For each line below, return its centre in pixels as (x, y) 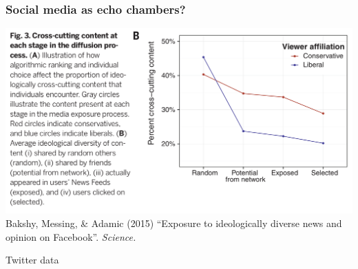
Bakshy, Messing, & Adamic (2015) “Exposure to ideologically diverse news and (174, 223)
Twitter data (32, 260)
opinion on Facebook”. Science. (71, 236)
